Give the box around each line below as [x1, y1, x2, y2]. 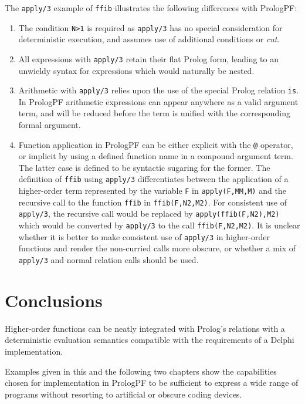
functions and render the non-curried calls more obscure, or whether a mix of [18, 242, 296, 254]
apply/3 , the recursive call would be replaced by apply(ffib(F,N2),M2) [18, 207, 280, 220]
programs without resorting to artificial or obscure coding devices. [5, 388, 242, 400]
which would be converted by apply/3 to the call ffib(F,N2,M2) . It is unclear [18, 219, 300, 231]
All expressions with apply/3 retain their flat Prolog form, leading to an [18, 52, 279, 65]
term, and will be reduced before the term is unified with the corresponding [18, 107, 290, 119]
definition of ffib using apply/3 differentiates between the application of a [18, 173, 289, 185]
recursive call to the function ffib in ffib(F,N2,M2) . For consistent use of [18, 196, 287, 208]
